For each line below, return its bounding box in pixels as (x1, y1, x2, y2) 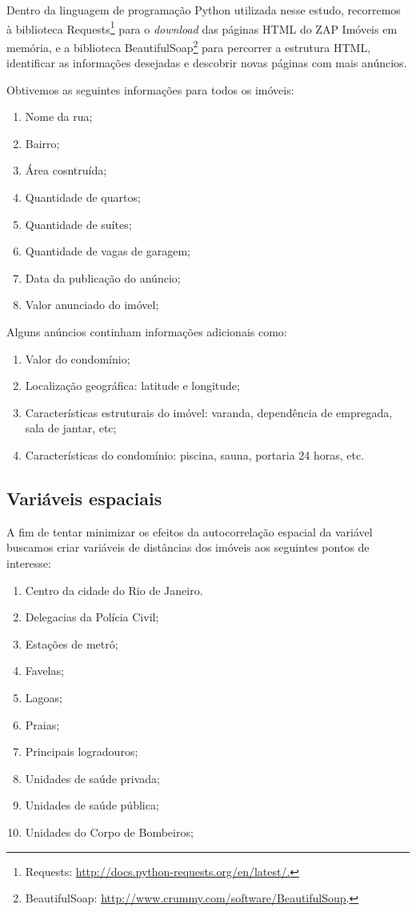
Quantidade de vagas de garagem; (25, 243, 191, 259)
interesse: (6, 554, 51, 571)
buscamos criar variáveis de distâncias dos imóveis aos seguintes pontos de (6, 539, 370, 556)
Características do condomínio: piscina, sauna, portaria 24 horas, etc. (25, 447, 365, 463)
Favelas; (25, 662, 64, 679)
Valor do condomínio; (25, 350, 130, 367)
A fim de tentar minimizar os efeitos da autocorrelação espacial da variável (6, 523, 373, 540)
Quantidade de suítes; (25, 215, 132, 232)
